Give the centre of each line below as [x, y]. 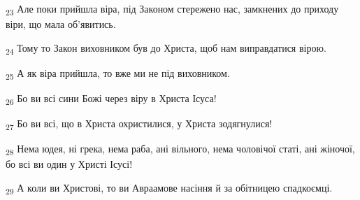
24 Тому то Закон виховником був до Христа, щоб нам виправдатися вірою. [166, 48]
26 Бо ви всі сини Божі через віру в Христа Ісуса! [111, 99]
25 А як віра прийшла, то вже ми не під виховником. [118, 73]
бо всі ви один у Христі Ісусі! [69, 164]
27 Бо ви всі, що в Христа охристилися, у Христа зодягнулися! [139, 124]
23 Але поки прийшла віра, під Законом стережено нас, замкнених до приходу [172, 9]
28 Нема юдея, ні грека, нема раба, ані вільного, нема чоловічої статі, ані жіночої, [180, 150]
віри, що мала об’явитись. [61, 24]
